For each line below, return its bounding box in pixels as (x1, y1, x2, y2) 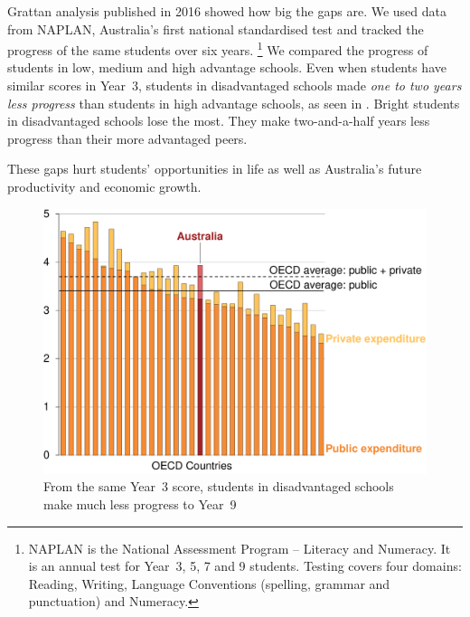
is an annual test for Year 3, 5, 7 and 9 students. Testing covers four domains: (28, 556, 462, 575)
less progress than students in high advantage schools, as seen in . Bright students (7, 93, 460, 112)
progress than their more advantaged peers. (7, 128, 248, 147)
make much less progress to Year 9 (43, 494, 237, 513)
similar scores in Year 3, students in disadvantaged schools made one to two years (7, 76, 462, 95)
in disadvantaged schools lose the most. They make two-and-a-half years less (7, 111, 430, 130)
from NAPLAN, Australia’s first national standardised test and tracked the (7, 19, 424, 38)
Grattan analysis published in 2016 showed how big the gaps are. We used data (7, 2, 446, 20)
